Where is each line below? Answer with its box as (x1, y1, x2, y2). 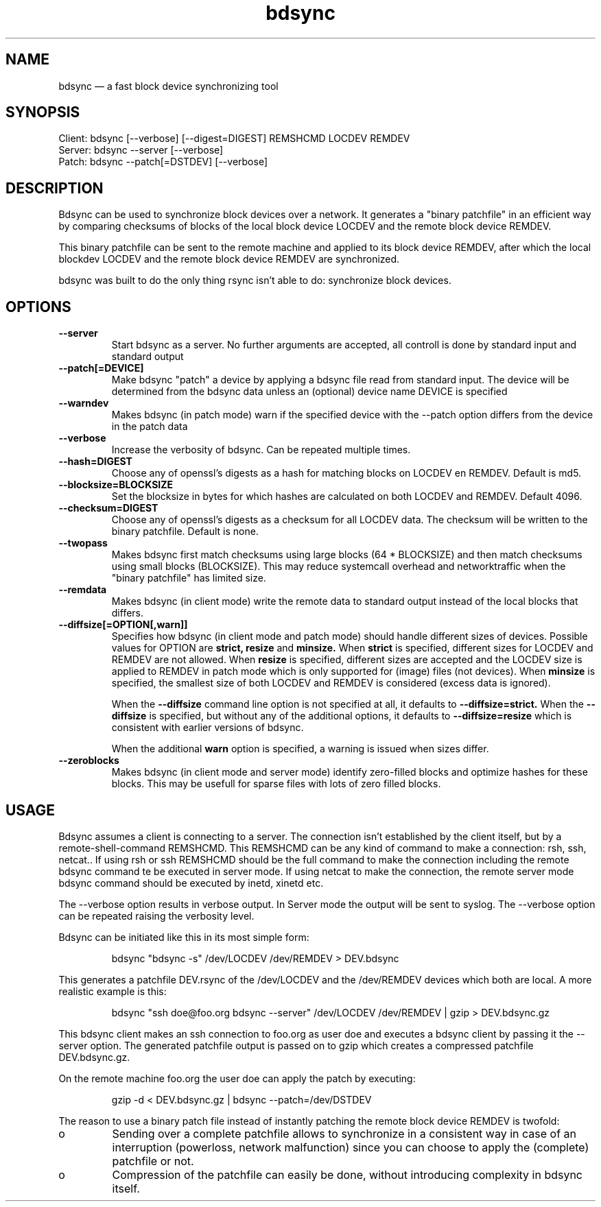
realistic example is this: (58, 985, 167, 997)
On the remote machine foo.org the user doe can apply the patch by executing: (58, 1072, 416, 1084)
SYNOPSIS (5, 104, 80, 121)
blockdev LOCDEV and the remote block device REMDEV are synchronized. (58, 253, 400, 265)
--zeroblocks (58, 754, 119, 767)
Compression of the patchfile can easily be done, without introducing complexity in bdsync (112, 1167, 582, 1182)
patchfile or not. (112, 1154, 194, 1168)
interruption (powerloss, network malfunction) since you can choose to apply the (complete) (112, 1140, 589, 1154)
